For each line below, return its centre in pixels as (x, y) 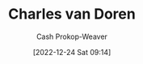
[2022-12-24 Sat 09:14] (72, 52)
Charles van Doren (72, 14)
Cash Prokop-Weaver (72, 36)
